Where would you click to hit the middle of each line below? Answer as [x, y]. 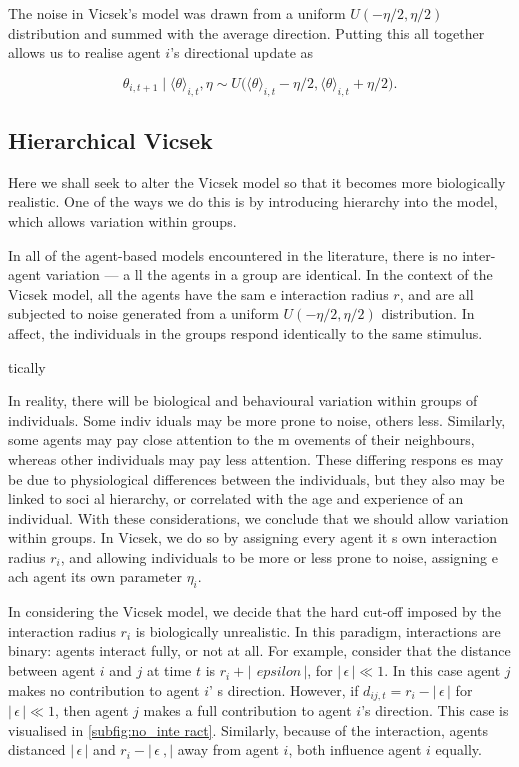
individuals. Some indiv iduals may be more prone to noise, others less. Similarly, [257, 419]
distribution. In [428, 313]
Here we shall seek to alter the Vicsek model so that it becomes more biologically [257, 181]
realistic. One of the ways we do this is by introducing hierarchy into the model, [253, 201]
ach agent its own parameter [95, 576]
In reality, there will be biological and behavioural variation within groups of [243, 400]
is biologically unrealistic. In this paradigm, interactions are [318, 630]
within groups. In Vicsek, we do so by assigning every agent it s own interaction [252, 537]
